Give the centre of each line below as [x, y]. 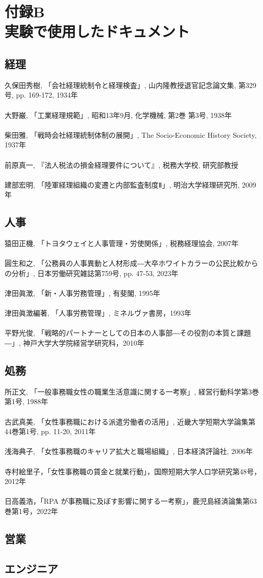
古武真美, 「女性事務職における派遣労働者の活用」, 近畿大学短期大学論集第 [130, 421]
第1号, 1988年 [26, 401]
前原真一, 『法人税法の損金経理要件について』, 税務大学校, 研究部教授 [122, 164]
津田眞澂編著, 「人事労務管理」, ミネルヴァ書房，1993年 [98, 313]
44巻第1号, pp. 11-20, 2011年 [50, 431]
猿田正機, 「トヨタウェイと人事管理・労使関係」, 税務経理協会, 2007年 [122, 243]
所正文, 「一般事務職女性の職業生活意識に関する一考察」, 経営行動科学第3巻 [132, 391]
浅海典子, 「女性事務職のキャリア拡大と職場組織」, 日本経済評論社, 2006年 [129, 451]
